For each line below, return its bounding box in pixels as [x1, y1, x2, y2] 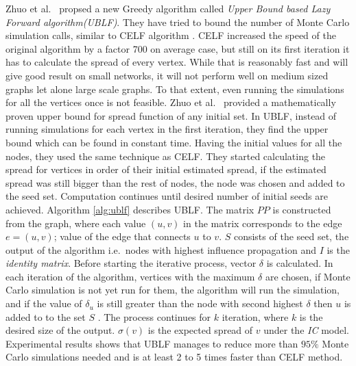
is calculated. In [266, 256, 333, 270]
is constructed [272, 202, 331, 216]
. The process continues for [97, 309, 211, 324]
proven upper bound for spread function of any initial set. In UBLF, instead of [5, 108, 337, 122]
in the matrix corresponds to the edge [183, 215, 342, 230]
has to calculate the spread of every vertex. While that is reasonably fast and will [5, 55, 348, 69]
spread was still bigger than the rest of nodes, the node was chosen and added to [5, 175, 345, 189]
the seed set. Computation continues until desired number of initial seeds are [5, 189, 328, 203]
